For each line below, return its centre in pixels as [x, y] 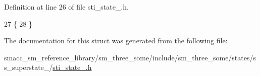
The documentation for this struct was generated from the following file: [116, 41]
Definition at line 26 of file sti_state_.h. [66, 7]
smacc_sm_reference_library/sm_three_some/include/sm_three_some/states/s [130, 57]
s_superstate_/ [29, 67]
